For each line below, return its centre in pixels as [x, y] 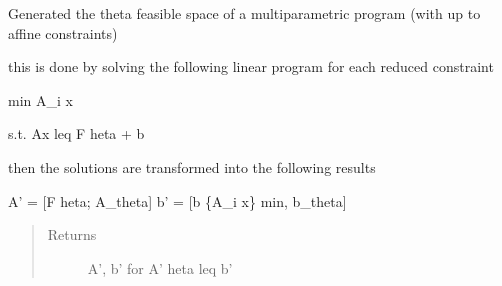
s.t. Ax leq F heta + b [76, 133]
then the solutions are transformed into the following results [192, 166]
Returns [72, 234]
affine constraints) [63, 32]
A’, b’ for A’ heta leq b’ [160, 267]
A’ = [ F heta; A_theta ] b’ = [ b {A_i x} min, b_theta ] [177, 200]
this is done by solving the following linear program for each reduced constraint [251, 66]
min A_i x [40, 99]
